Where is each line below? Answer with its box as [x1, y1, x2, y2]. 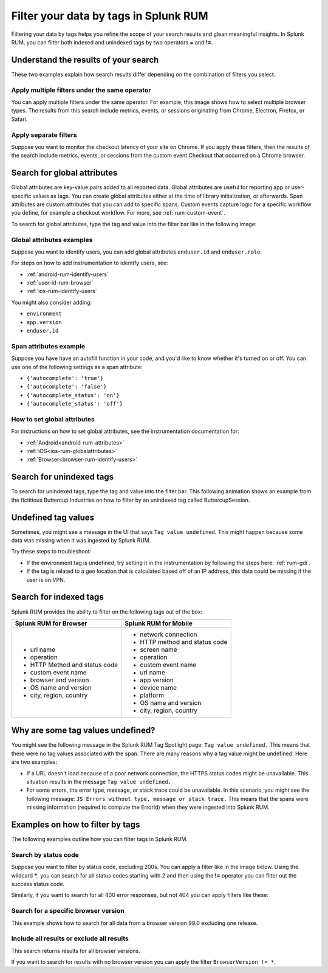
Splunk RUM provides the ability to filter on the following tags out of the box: [11, 608, 203, 615]
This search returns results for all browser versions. [11, 947, 141, 954]
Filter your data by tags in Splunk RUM [11, 9, 209, 23]
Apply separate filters [11, 131, 77, 139]
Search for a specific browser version [11, 907, 125, 915]
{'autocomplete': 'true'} [26, 375, 104, 381]
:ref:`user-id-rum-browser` [26, 279, 94, 286]
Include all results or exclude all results [11, 934, 129, 943]
